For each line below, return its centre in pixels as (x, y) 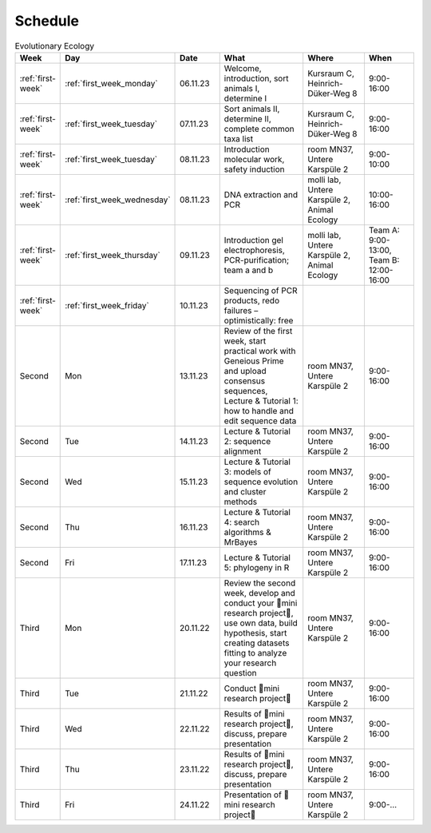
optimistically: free (259, 320)
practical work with (260, 351)
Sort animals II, (252, 109)
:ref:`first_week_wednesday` (118, 200)
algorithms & (247, 532)
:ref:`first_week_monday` (112, 83)
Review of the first (258, 331)
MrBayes (241, 541)
